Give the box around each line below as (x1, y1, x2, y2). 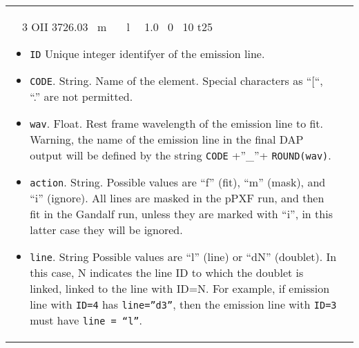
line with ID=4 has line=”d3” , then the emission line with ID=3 (30, 296, 337, 312)
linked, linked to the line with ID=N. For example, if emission (30, 280, 330, 296)
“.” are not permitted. (30, 88, 133, 104)
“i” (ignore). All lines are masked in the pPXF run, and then (30, 190, 324, 206)
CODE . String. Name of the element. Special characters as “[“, (30, 72, 323, 88)
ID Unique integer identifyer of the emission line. (30, 46, 265, 61)
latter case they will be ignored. (30, 222, 183, 238)
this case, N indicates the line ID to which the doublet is (30, 264, 304, 280)
